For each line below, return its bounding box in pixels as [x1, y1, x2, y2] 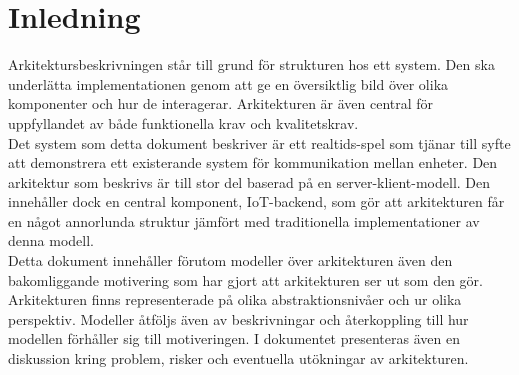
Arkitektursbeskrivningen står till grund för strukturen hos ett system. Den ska [8, 54, 495, 75]
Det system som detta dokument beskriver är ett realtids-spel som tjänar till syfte [8, 132, 511, 153]
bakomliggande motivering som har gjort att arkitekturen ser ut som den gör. [8, 269, 483, 290]
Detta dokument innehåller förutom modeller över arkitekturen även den [8, 250, 453, 271]
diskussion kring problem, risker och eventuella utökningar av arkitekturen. [8, 348, 469, 369]
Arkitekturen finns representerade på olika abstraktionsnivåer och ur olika [8, 289, 462, 310]
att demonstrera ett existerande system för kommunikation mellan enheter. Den [8, 152, 498, 173]
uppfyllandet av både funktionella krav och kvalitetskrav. [8, 112, 359, 133]
